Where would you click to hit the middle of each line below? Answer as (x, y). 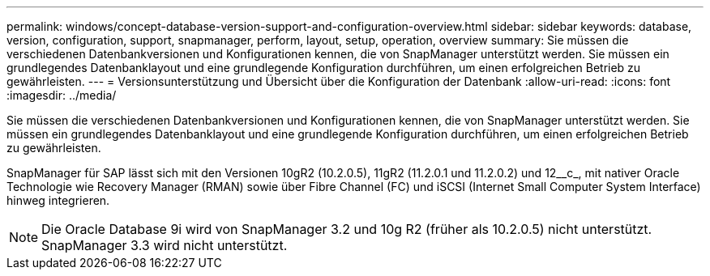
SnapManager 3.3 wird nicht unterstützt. (165, 245)
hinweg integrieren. (58, 200)
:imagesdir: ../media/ (62, 95)
